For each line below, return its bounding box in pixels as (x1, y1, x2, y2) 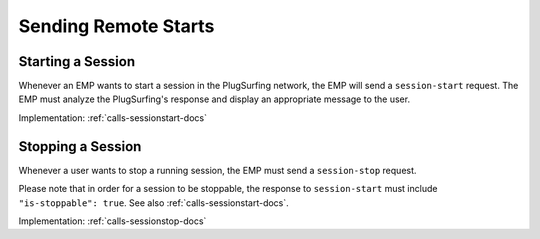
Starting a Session (18, 53, 135, 70)
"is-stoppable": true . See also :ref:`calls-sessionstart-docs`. (18, 196, 289, 209)
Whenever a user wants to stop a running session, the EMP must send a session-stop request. (18, 164, 417, 176)
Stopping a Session (18, 138, 142, 155)
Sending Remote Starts (18, 15, 215, 37)
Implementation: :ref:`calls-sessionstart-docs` (18, 111, 207, 124)
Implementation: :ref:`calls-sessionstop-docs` (18, 215, 207, 227)
